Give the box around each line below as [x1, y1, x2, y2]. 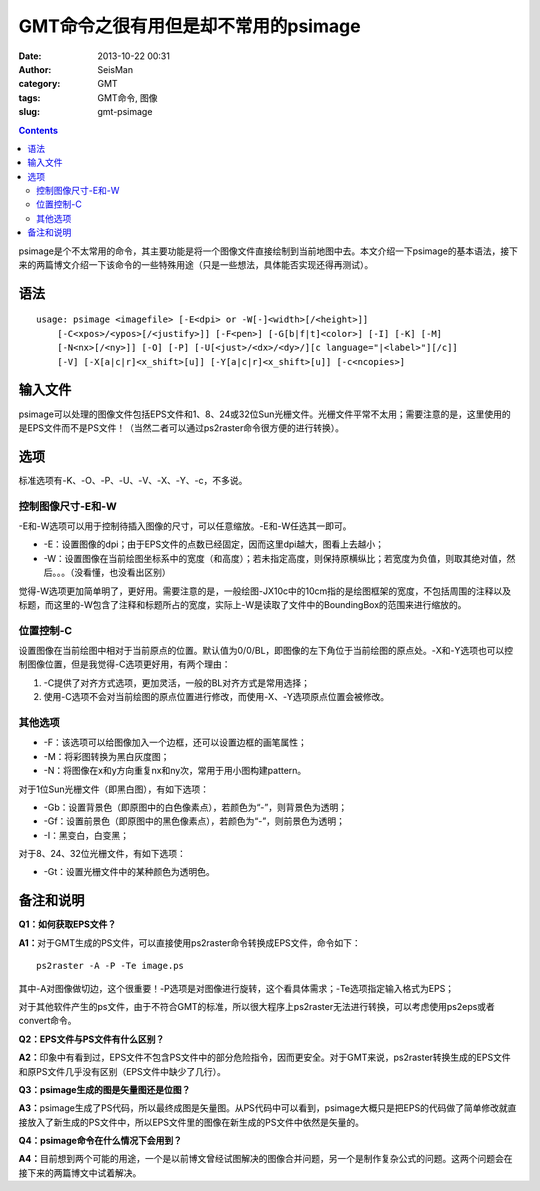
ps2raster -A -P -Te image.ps [36, 960, 185, 972]
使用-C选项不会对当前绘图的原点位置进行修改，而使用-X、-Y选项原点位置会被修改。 [43, 691, 390, 703]
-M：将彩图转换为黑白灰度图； [43, 750, 170, 762]
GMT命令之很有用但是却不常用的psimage [18, 15, 361, 37]
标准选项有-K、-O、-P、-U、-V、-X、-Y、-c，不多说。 [18, 474, 248, 486]
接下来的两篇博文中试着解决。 [18, 1166, 142, 1179]
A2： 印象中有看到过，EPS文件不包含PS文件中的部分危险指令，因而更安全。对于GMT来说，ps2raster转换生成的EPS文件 [18, 1051, 511, 1064]
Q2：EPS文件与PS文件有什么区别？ [18, 1033, 165, 1045]
